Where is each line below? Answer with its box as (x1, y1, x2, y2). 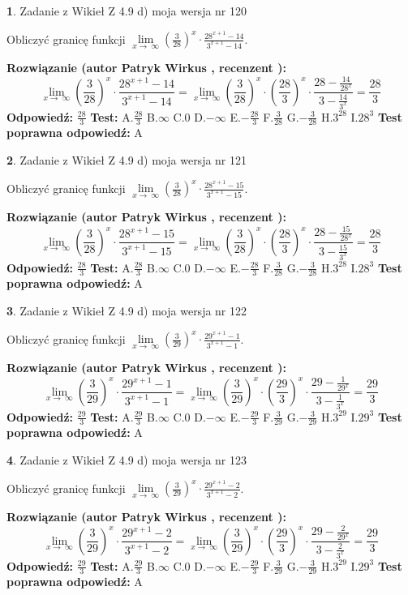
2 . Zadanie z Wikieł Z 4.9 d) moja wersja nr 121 (6, 151, 247, 168)
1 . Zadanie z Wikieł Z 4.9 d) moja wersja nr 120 (6, 2, 247, 19)
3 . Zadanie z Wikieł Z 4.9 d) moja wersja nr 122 (6, 302, 247, 319)
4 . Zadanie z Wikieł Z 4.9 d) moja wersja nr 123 (6, 451, 247, 468)
